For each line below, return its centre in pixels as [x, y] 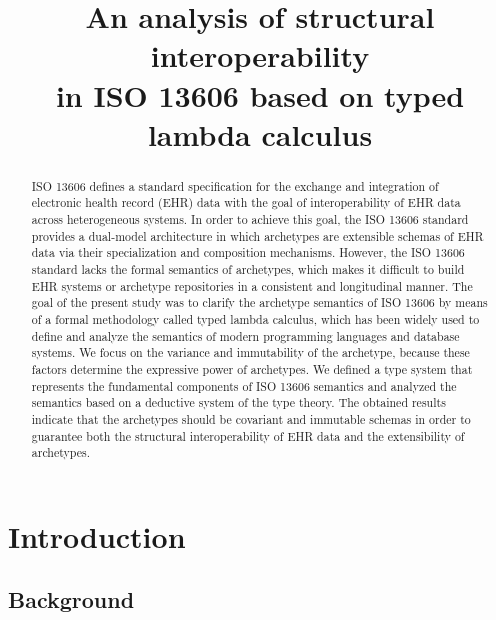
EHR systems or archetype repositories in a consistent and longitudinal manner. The [252, 285]
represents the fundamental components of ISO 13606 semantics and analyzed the [244, 385]
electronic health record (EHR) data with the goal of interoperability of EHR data [246, 202]
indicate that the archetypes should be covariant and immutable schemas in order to [251, 418]
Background [71, 599]
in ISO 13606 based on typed [260, 94]
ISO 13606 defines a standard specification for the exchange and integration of [235, 185]
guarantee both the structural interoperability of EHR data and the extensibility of [248, 435]
